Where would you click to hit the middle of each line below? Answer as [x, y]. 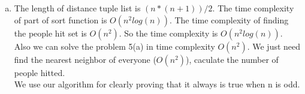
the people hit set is [50, 33]
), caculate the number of [232, 59]
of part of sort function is [61, 19]
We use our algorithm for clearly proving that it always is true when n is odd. [157, 84]
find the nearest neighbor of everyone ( [85, 59]
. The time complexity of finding [229, 19]
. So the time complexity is [168, 33]
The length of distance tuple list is [77, 8]
